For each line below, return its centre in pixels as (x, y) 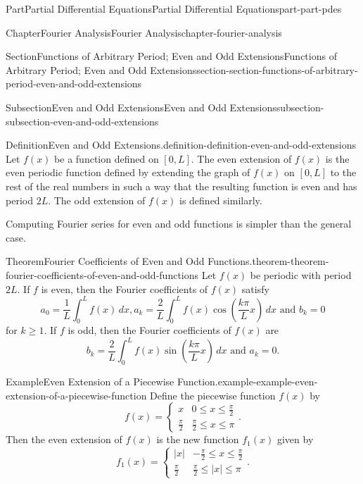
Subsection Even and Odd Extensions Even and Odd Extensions (141, 107)
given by (295, 439)
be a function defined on (107, 158)
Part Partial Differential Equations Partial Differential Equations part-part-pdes (174, 8)
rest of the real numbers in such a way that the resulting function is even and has (181, 186)
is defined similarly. (221, 200)
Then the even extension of (64, 439)
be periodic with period (301, 274)
